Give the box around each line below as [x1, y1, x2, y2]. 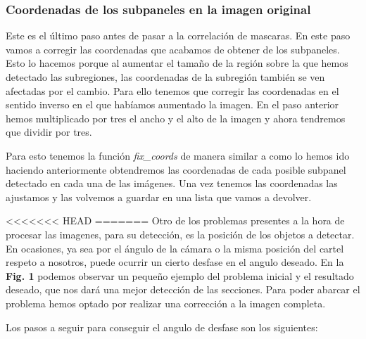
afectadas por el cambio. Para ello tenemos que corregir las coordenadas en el [6, 83, 339, 98]
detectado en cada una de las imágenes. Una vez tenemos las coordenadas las [6, 176, 338, 191]
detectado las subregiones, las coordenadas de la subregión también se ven [6, 70, 325, 84]
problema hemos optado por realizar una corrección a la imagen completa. [6, 295, 326, 310]
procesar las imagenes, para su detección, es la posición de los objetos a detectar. [6, 226, 355, 241]
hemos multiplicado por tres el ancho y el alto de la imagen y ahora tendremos [6, 110, 346, 125]
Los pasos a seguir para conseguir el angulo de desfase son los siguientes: [6, 319, 318, 334]
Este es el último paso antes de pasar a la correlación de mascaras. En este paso [6, 28, 351, 43]
